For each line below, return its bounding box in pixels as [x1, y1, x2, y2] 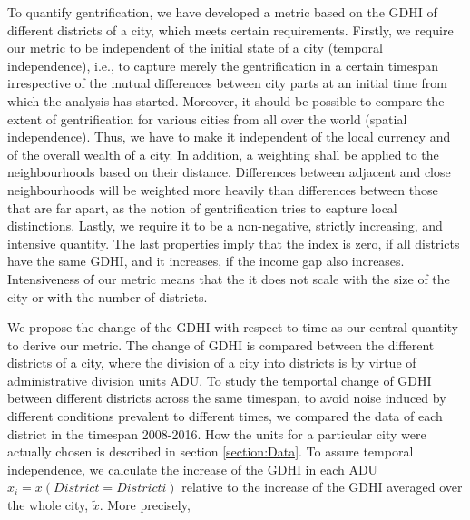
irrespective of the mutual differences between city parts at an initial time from [7, 74, 447, 93]
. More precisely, [99, 495, 191, 515]
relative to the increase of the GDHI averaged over [181, 477, 463, 496]
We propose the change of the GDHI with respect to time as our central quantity [7, 318, 458, 337]
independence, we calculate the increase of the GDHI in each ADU [7, 459, 378, 478]
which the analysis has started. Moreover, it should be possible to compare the [7, 91, 445, 110]
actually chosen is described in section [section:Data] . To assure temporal [7, 442, 414, 461]
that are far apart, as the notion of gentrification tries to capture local [7, 198, 397, 217]
